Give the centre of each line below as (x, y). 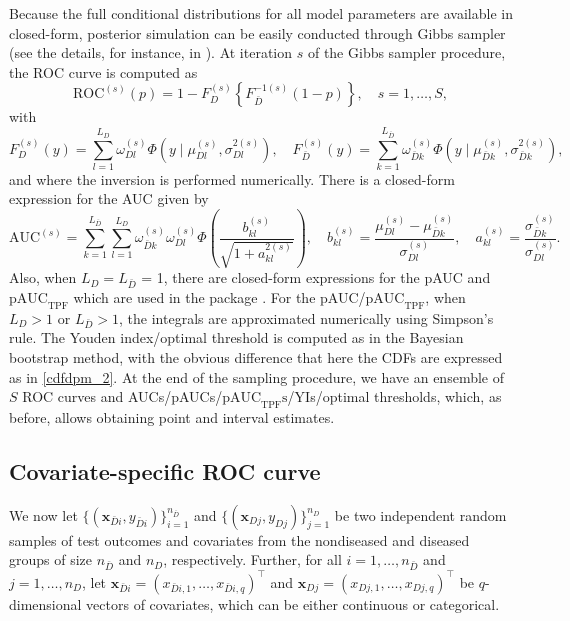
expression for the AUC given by (109, 198)
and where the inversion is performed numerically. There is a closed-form (232, 178)
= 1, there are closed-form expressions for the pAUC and (316, 277)
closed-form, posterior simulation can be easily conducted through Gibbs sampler (257, 32)
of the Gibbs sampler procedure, (406, 52)
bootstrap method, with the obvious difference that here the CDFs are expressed (256, 356)
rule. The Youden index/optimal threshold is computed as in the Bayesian (236, 337)
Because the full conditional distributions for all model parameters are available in (261, 13)
